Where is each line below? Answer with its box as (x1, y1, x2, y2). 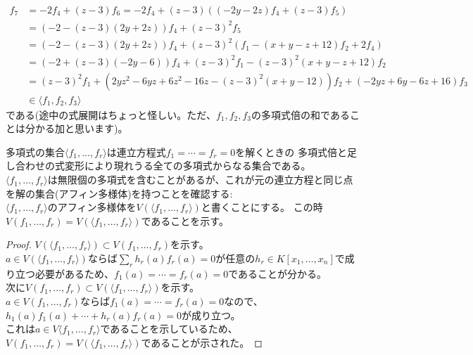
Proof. (6, 237, 32, 252)
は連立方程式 (106, 144, 166, 159)
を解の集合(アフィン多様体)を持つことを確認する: (6, 186, 233, 200)
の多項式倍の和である (251, 107, 350, 122)
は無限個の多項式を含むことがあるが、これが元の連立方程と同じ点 (47, 172, 353, 187)
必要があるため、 (34, 266, 114, 280)
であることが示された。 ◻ (141, 335, 263, 349)
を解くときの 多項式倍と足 (235, 144, 357, 159)
